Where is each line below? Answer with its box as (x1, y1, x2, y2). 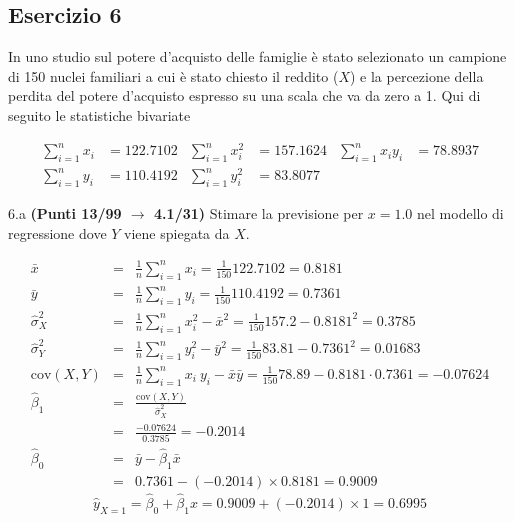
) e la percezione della (349, 65, 484, 86)
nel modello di (417, 203, 504, 224)
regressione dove (8, 222, 107, 243)
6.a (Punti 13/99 (8, 203, 122, 224)
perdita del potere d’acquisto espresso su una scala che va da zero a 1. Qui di (8, 85, 481, 106)
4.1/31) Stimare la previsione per (154, 203, 364, 224)
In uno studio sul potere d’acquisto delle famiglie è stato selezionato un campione (8, 46, 507, 67)
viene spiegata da (124, 222, 230, 243)
